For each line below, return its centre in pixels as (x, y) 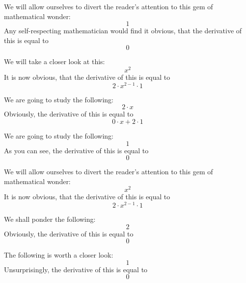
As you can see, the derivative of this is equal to (76, 150)
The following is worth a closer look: (59, 255)
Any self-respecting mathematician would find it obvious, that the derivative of (123, 31)
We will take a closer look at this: (55, 61)
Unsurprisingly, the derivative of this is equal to (76, 269)
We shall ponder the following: (50, 219)
